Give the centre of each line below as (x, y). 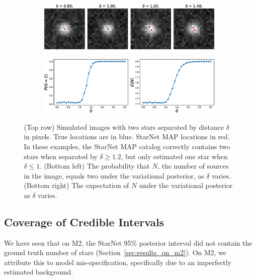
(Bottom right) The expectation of (77, 185)
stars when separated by (61, 156)
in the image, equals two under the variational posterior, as (114, 175)
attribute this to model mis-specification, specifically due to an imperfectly (118, 262)
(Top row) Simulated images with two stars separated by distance (124, 127)
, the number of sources (193, 166)
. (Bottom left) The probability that (95, 166)
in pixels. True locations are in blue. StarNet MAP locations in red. (127, 137)
